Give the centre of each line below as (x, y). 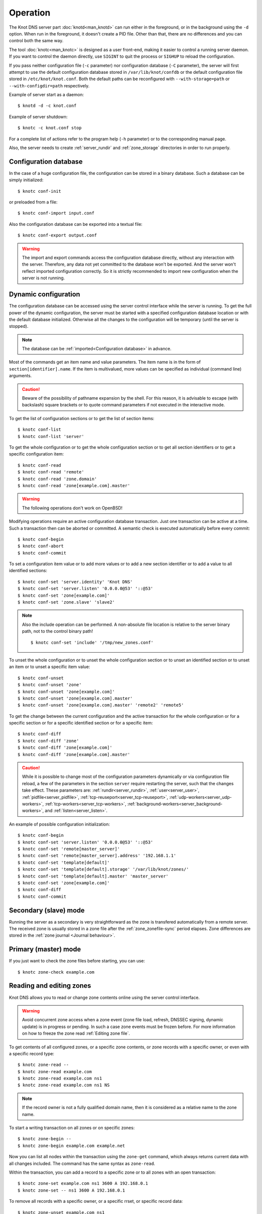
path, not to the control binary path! (57, 631)
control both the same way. (36, 41)
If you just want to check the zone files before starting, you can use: (77, 961)
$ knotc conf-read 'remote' (51, 472)
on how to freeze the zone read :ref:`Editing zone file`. (76, 1033)
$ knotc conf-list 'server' (51, 436)
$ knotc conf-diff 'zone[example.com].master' (74, 754)
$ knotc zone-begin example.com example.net (72, 1146)
